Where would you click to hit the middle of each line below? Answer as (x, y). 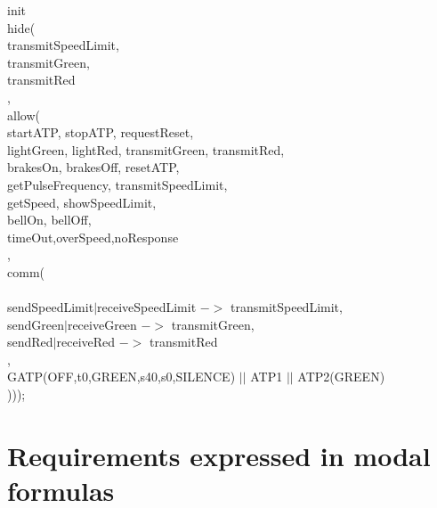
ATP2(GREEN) (341, 377)
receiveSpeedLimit (147, 307)
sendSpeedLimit (51, 307)
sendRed (30, 342)
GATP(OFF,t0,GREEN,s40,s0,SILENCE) (121, 377)
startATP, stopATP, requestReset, (101, 132)
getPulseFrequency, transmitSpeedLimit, (117, 184)
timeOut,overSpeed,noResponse (93, 237)
